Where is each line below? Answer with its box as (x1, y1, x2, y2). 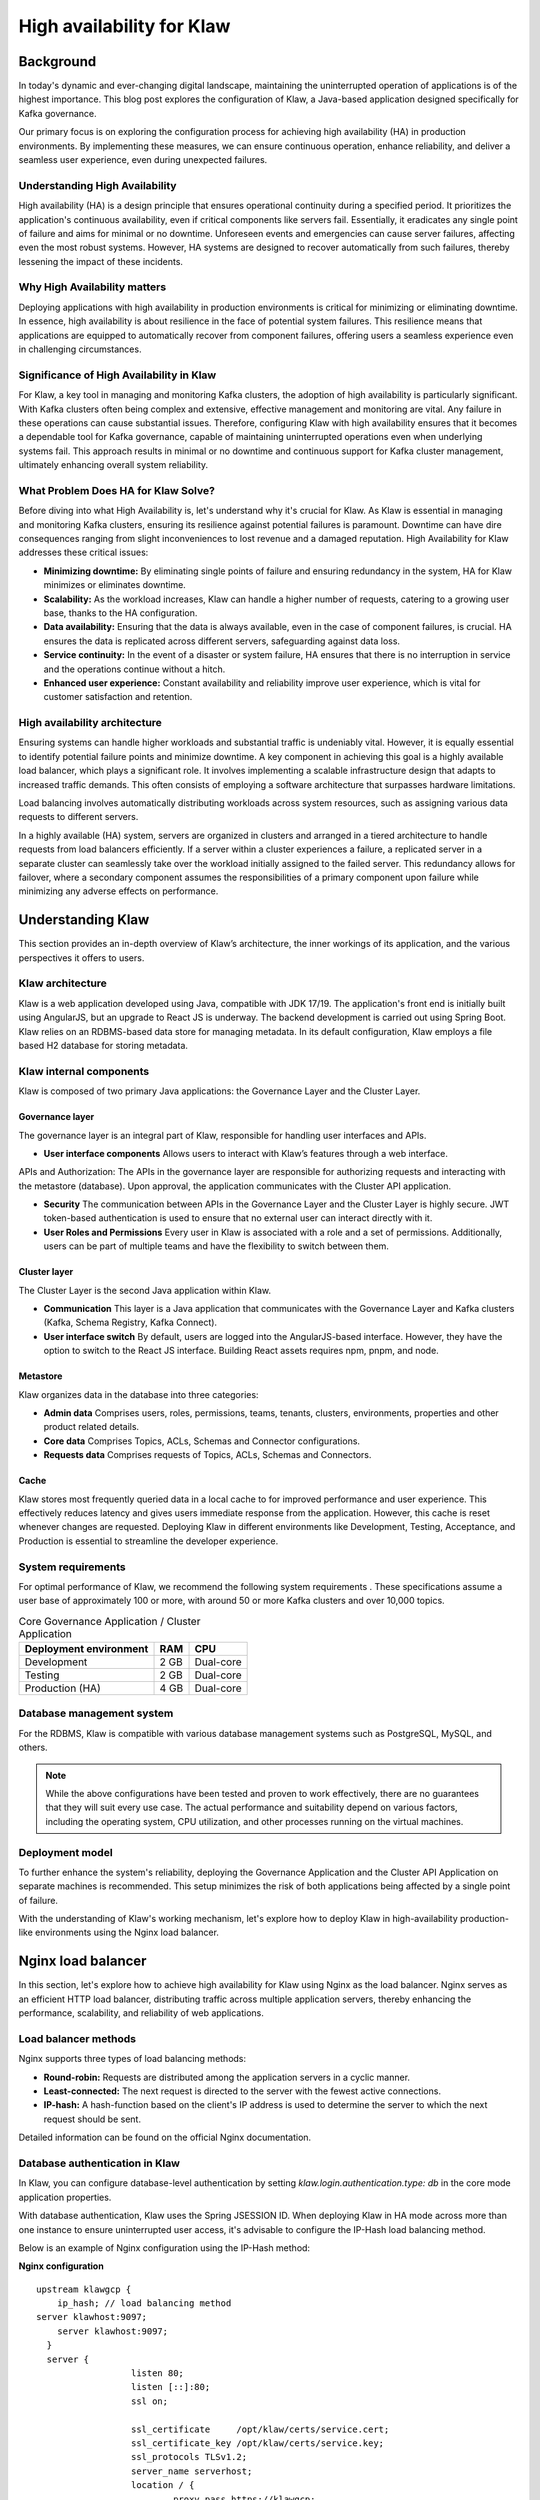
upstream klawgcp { (36, 2283, 132, 2295)
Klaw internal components (18, 1064, 150, 1078)
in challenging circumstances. (18, 343, 142, 355)
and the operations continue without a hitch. (43, 663, 226, 675)
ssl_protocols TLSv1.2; (130, 2451, 248, 2463)
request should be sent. (43, 2113, 142, 2125)
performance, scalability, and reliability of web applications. (18, 2007, 264, 2019)
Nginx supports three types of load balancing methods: (18, 2053, 247, 2065)
